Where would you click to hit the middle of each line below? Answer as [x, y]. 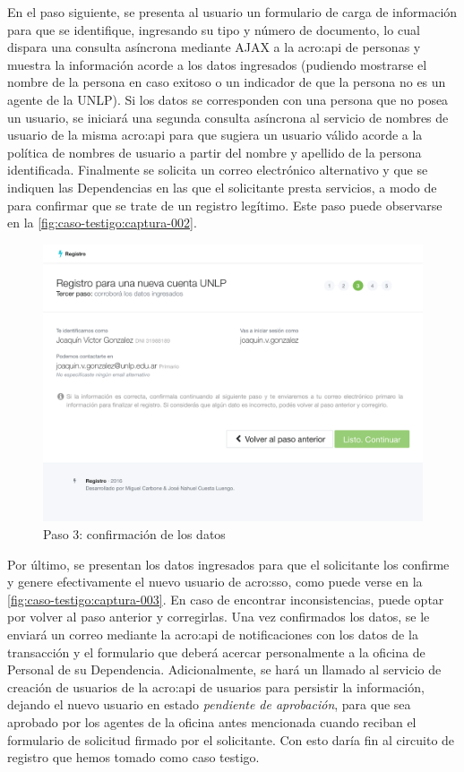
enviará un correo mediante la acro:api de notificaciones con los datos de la [213, 634]
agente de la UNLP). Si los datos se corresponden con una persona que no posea [228, 99]
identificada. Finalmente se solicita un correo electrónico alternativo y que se [218, 170]
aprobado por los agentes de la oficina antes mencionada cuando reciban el [212, 721]
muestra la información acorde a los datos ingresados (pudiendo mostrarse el [217, 64]
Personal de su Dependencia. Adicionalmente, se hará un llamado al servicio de [224, 669]
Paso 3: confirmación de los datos [134, 534]
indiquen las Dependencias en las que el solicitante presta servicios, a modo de [222, 187]
